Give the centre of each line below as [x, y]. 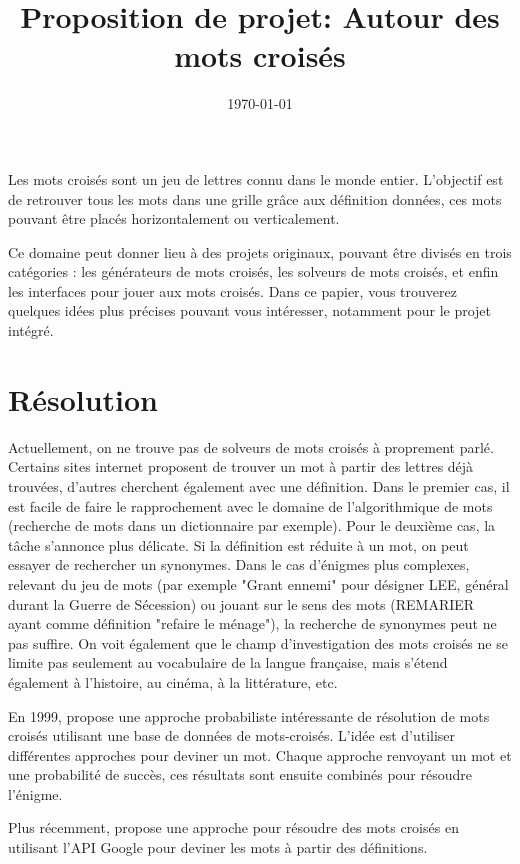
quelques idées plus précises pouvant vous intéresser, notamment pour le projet [250, 310]
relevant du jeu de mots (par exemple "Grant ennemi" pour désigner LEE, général [258, 583]
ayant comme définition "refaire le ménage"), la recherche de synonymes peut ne [252, 623]
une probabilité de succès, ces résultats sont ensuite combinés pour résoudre [240, 774]
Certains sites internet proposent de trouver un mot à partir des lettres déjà [241, 466]
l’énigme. [35, 793]
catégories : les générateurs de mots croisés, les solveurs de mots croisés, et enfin [253, 271]
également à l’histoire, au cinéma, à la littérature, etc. [173, 681]
